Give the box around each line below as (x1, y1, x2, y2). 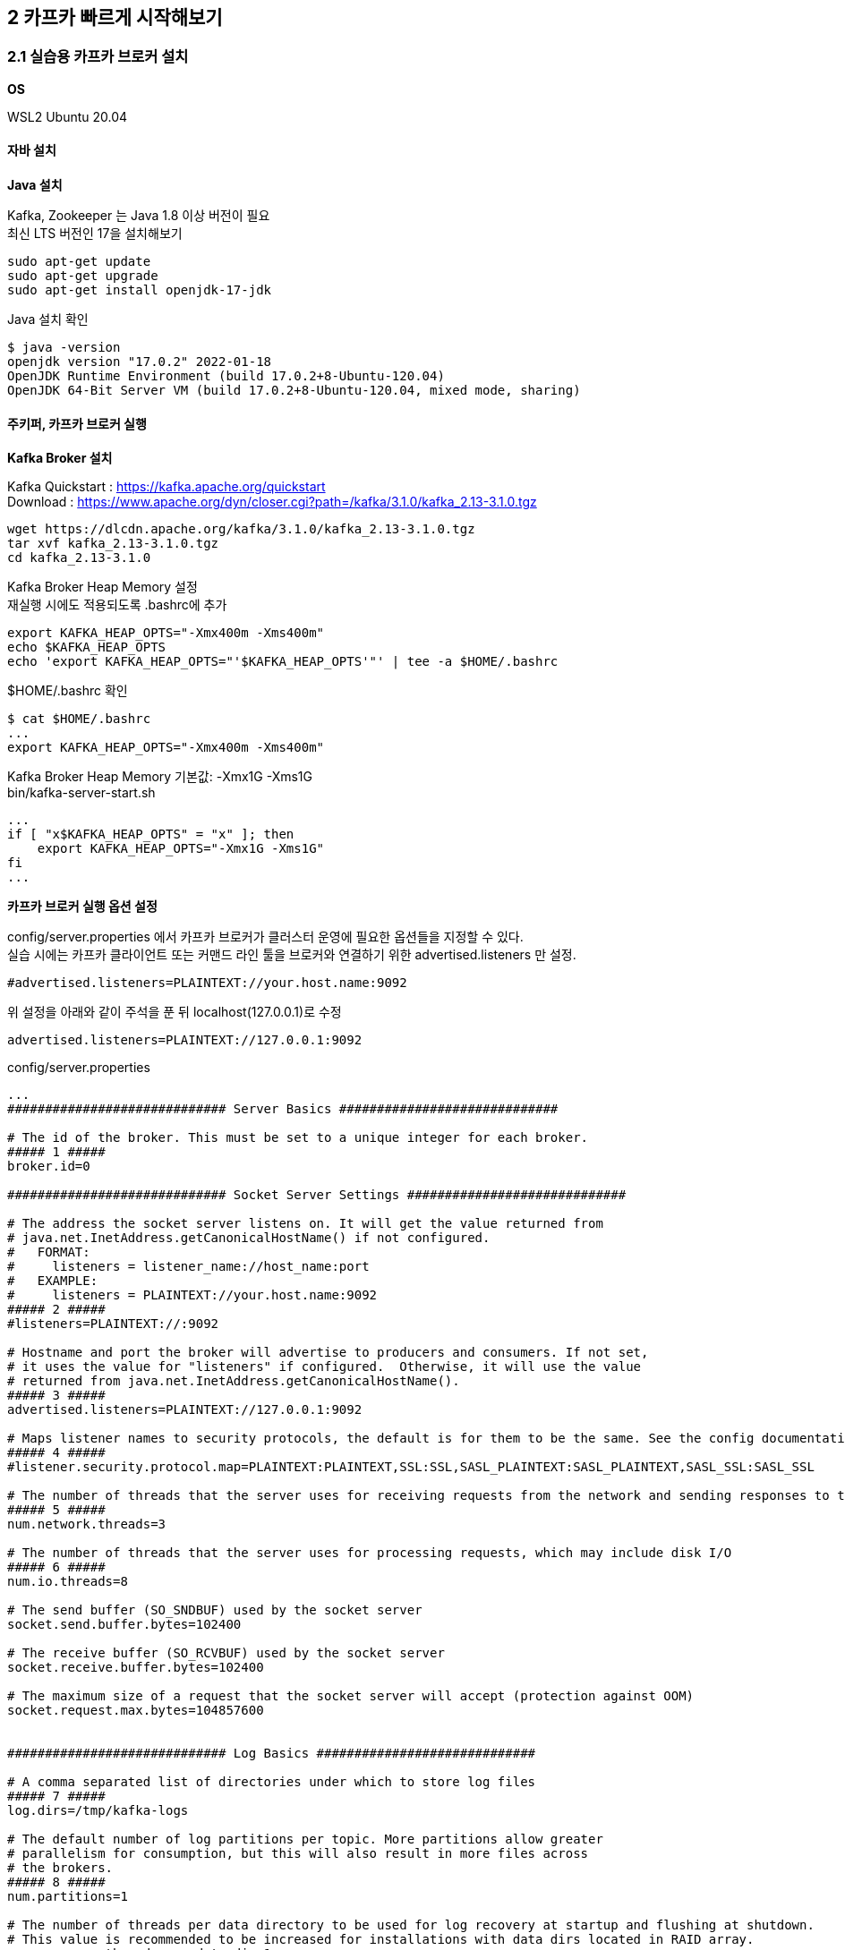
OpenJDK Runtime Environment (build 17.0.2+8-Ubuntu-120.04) (7, 369, 445, 384)
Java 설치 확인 (7, 311, 89, 328)
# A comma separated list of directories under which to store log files (7, 1775, 536, 1790)
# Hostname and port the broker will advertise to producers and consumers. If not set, (7, 1345, 649, 1360)
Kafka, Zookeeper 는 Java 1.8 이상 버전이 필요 (7, 208, 270, 224)
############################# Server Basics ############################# (7, 1102, 559, 1117)
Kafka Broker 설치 (7, 450, 113, 466)
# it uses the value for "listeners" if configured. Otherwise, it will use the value (7, 1359, 642, 1375)
